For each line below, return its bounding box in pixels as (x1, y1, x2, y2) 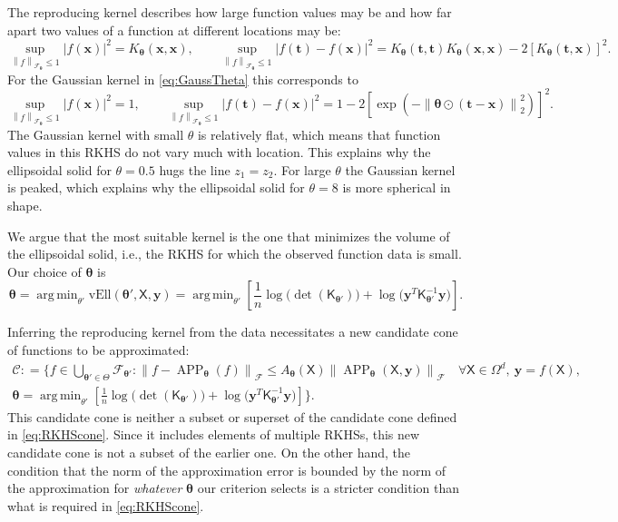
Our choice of (7, 261, 82, 281)
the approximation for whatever (7, 478, 182, 497)
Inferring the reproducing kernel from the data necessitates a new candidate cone (7, 322, 458, 341)
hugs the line (159, 160, 231, 179)
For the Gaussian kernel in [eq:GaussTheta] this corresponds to (7, 69, 358, 88)
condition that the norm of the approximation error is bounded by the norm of (7, 460, 446, 479)
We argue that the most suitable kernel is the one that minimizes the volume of (7, 226, 450, 245)
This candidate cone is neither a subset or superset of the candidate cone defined (7, 407, 457, 426)
